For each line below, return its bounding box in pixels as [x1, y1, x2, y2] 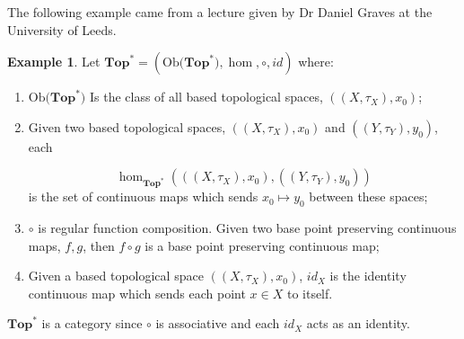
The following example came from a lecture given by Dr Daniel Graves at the [7, 3, 433, 21]
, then [83, 236, 115, 254]
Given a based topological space [28, 266, 204, 285]
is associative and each [155, 314, 280, 333]
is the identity [329, 266, 407, 285]
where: [298, 52, 334, 71]
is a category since [41, 314, 143, 333]
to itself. [286, 283, 333, 302]
